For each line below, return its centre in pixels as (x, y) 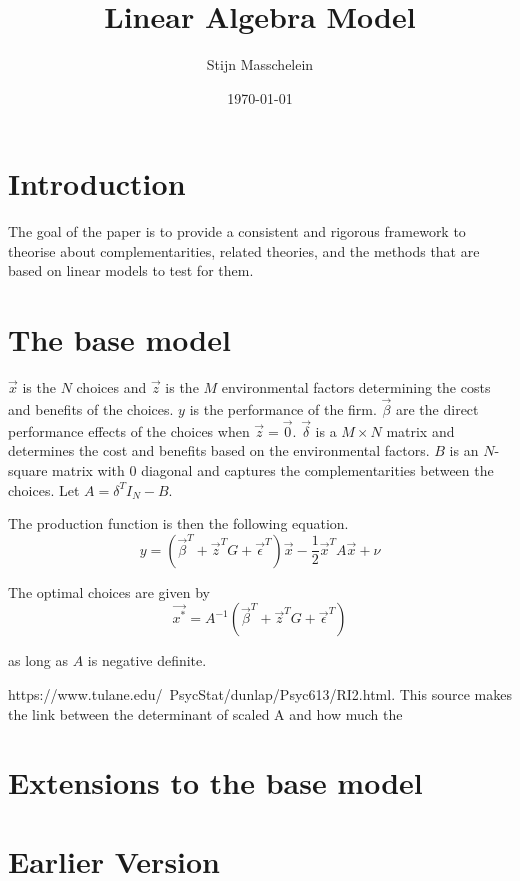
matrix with (88, 469)
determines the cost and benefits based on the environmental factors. (219, 450)
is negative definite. (147, 660)
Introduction (97, 183)
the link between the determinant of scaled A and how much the (205, 713)
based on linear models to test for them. (131, 270)
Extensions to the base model (215, 782)
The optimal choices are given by (109, 591)
